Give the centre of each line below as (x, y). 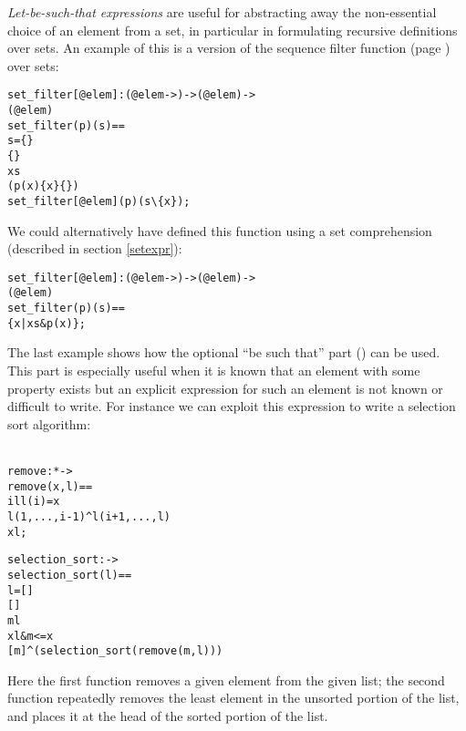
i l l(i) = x (34, 502)
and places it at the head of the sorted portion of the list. (168, 716)
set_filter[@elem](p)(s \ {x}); (99, 201)
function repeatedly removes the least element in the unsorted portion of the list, (233, 698)
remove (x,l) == (50, 486)
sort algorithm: (49, 423)
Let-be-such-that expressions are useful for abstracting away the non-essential (222, 12)
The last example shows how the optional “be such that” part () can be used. (224, 352)
